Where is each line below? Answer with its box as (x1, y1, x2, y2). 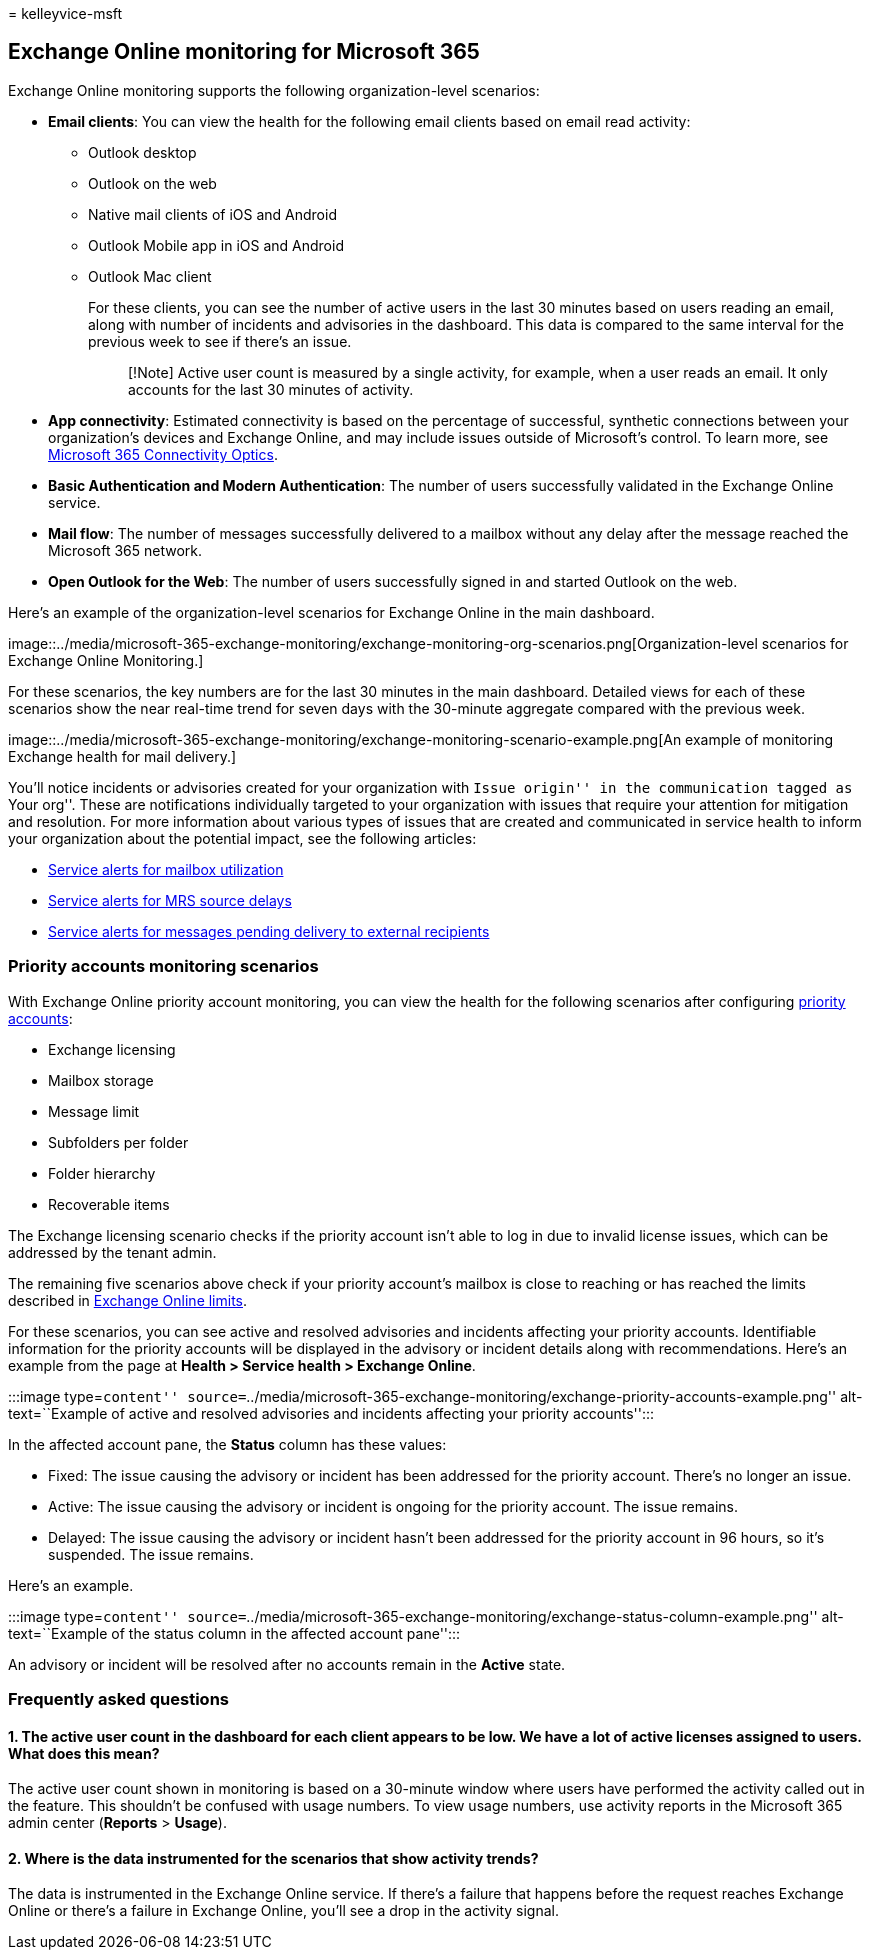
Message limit (48, 1102, 140, 1120)
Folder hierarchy (48, 1164, 156, 1182)
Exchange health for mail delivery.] (8, 747, 237, 765)
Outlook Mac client (88, 267, 212, 285)
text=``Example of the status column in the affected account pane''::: (8, 1624, 461, 1642)
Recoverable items (48, 1195, 170, 1213)
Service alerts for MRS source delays (48, 891, 292, 909)
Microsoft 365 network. (48, 541, 203, 559)
